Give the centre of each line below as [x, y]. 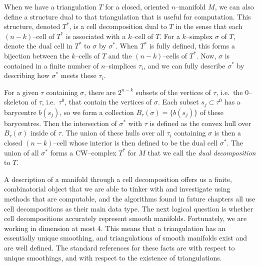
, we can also [234, 6]
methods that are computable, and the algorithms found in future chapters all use [130, 198]
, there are [100, 92]
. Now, [206, 55]
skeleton [16, 102]
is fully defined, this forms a [192, 46]
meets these [78, 75]
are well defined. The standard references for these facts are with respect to [119, 247]
